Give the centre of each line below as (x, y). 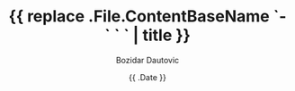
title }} (167, 35)
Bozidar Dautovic (147, 60)
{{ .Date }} (147, 77)
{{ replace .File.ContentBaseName (139, 17)
